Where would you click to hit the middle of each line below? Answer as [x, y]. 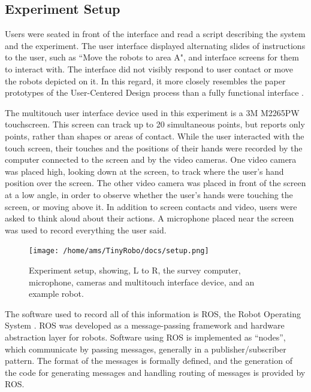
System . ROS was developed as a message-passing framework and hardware [145, 325]
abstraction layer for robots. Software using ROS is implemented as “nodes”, [145, 337]
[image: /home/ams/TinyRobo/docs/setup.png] [119, 251]
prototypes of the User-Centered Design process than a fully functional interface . [154, 92]
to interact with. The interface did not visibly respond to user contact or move [149, 69]
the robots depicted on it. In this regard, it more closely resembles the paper [145, 80]
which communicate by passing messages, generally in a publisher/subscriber [146, 349]
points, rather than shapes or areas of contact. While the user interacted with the [155, 136]
